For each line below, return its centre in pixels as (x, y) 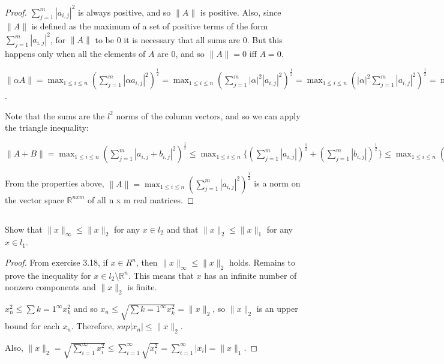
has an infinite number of (250, 275)
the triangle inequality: (47, 127)
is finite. (142, 287)
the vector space (34, 199)
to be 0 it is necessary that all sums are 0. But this (189, 39)
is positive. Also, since (241, 12)
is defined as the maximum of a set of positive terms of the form (150, 26)
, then (147, 262)
